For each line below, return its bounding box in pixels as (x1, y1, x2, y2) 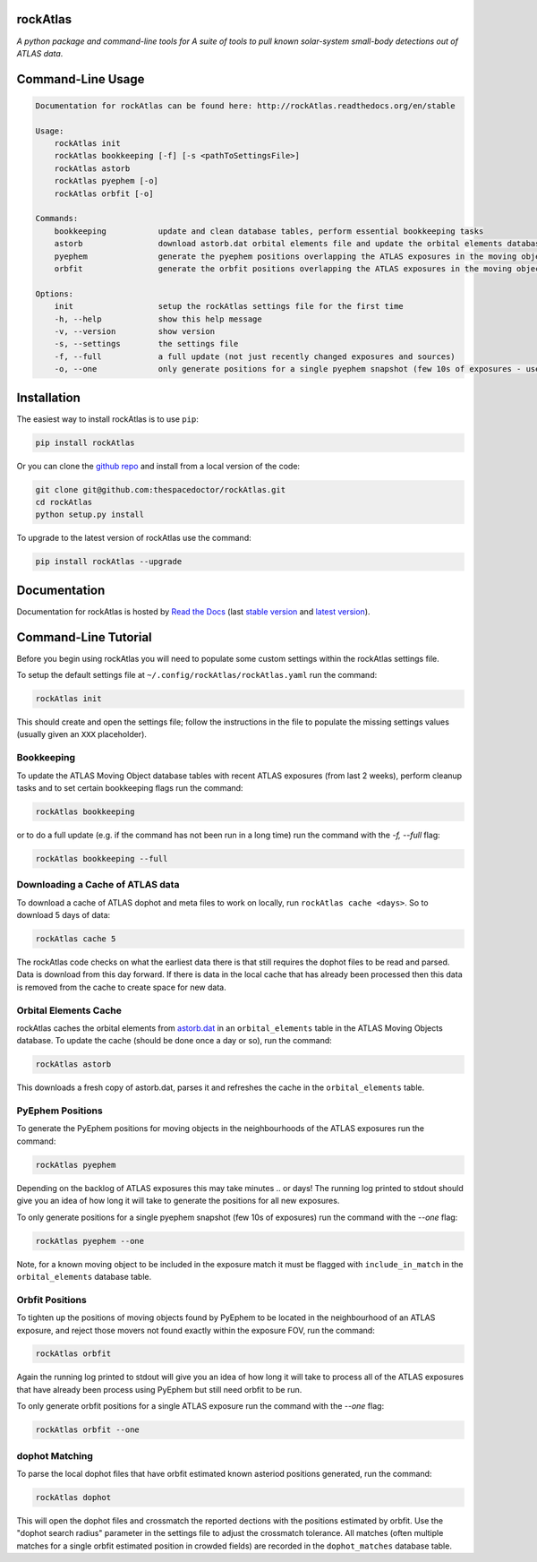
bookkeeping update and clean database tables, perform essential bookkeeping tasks (54, 226, 484, 236)
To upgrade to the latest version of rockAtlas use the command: (16, 533, 251, 544)
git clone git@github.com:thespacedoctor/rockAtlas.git (35, 485, 286, 494)
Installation (16, 390, 81, 405)
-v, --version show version (54, 326, 215, 336)
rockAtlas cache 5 (35, 934, 116, 944)
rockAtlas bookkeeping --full (35, 854, 168, 863)
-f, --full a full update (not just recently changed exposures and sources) (54, 351, 456, 362)
